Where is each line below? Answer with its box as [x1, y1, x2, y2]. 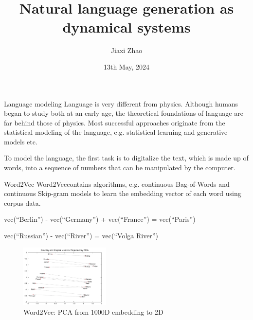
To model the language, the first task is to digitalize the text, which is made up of [4, 153, 249, 163]
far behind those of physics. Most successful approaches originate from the [4, 117, 225, 127]
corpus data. [4, 197, 41, 208]
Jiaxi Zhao [110, 45, 143, 55]
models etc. [4, 136, 37, 146]
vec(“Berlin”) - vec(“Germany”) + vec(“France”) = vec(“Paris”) [4, 214, 196, 224]
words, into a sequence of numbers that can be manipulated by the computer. [4, 162, 235, 173]
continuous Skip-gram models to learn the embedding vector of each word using [4, 188, 241, 198]
